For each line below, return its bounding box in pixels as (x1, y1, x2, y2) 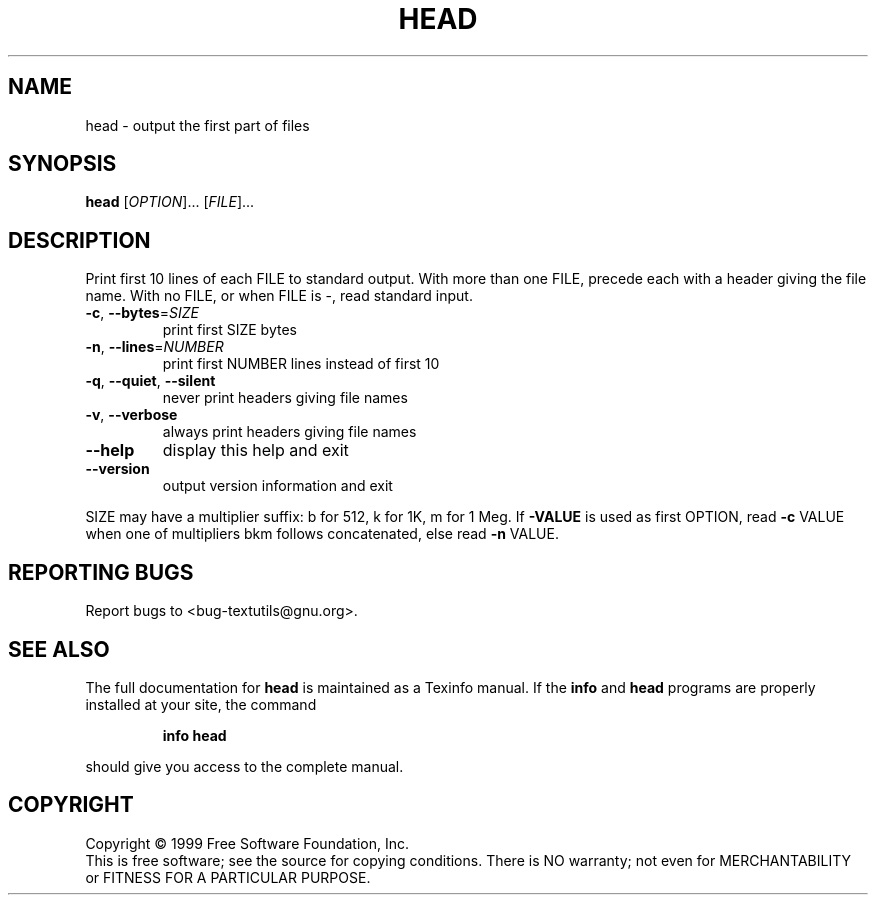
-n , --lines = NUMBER (85, 338, 224, 356)
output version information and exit (162, 477, 393, 495)
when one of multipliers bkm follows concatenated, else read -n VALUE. (85, 525, 559, 543)
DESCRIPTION (8, 227, 151, 253)
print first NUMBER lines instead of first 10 (162, 355, 440, 373)
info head (162, 726, 227, 744)
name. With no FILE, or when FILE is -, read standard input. (85, 287, 473, 305)
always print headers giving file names (162, 423, 417, 441)
